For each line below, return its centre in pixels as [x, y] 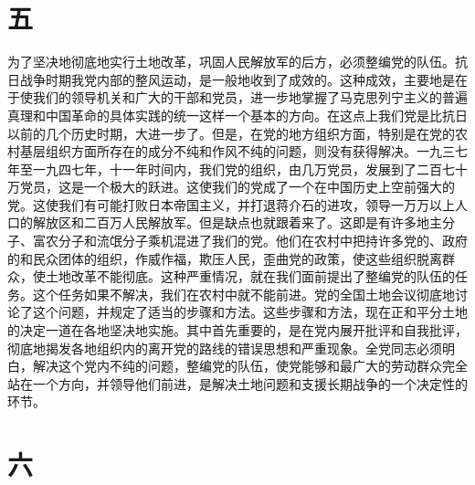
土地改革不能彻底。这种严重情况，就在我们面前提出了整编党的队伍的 [250, 276]
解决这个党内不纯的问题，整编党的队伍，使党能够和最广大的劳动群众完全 [250, 366]
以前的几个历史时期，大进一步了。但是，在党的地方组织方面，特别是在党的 [231, 133]
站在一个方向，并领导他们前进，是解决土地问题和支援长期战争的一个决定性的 [237, 383]
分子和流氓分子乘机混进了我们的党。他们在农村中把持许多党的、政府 [263, 241]
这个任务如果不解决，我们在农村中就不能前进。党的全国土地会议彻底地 [243, 294]
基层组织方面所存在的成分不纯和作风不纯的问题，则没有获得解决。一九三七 [243, 151]
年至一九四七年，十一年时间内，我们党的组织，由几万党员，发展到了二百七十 [237, 169]
